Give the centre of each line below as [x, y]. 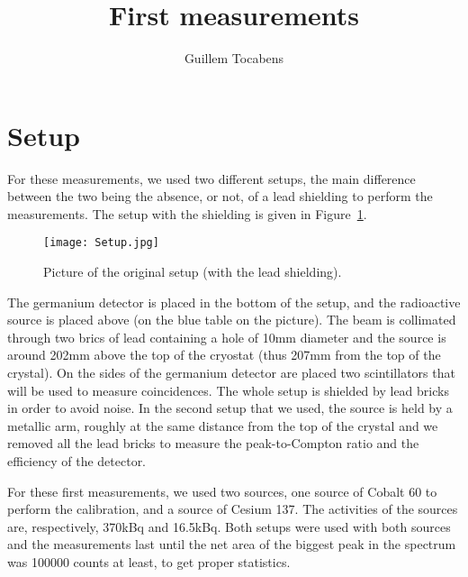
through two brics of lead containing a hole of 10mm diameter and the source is [227, 337]
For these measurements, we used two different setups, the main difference [211, 178]
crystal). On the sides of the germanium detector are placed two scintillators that [231, 373]
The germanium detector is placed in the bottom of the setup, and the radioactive [234, 302]
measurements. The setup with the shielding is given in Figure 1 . [187, 213]
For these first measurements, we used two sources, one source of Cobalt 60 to [222, 491]
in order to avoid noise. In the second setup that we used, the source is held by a [230, 408]
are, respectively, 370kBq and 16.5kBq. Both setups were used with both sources [229, 526]
